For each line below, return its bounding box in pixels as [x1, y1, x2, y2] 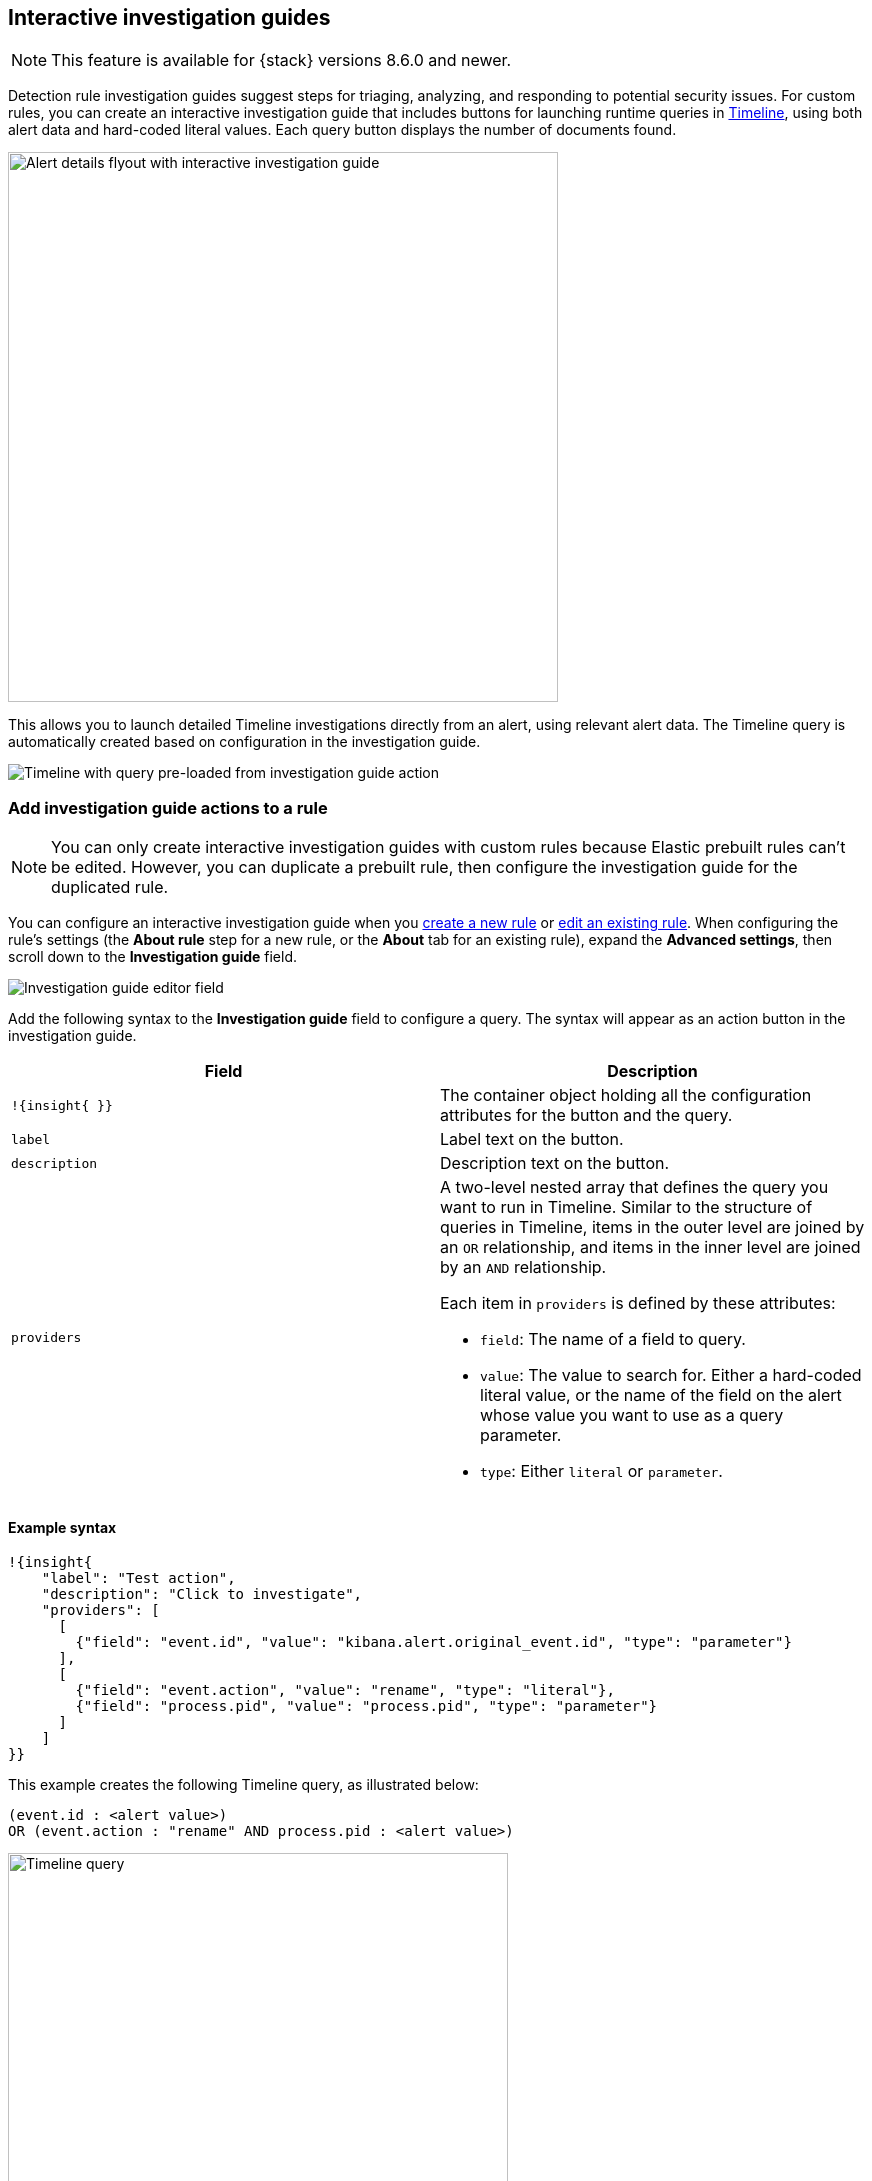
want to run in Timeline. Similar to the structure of [440, 1197, 813, 1218]
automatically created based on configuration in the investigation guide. [8, 733, 481, 751]
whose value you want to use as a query [480, 1405, 784, 1426]
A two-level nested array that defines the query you [440, 1177, 829, 1198]
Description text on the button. [440, 1153, 670, 1174]
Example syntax [8, 1518, 117, 1536]
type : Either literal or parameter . [480, 1461, 723, 1482]
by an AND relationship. [440, 1257, 607, 1278]
